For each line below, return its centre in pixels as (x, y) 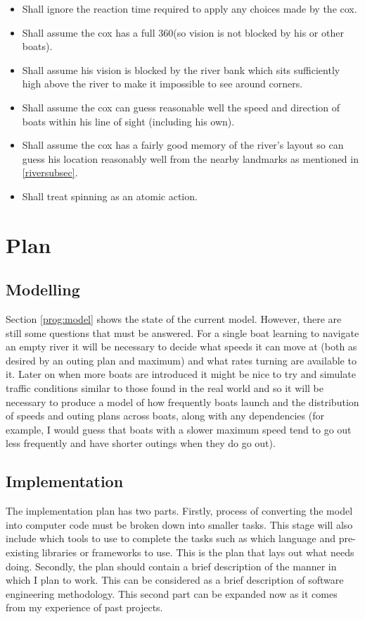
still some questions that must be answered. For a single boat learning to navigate (182, 332)
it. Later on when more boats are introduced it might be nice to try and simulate (181, 374)
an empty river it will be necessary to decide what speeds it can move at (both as (181, 347)
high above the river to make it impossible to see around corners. (162, 84)
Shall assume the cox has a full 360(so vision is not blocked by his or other (183, 32)
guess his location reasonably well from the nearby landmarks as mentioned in (190, 158)
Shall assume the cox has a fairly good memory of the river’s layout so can (183, 145)
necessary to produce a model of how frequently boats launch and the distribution (182, 402)
